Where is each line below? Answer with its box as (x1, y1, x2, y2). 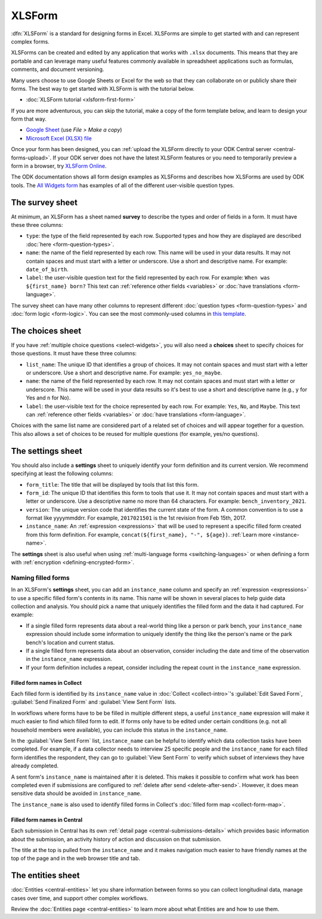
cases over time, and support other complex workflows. (11, 895, 148, 902)
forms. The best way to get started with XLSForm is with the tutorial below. (11, 85, 195, 92)
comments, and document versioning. (11, 66, 104, 73)
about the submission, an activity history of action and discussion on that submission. (11, 835, 222, 843)
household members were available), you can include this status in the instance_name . (11, 726, 228, 733)
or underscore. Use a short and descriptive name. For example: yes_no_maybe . (26, 369, 222, 376)
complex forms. (11, 38, 50, 45)
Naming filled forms (11, 573, 70, 582)
